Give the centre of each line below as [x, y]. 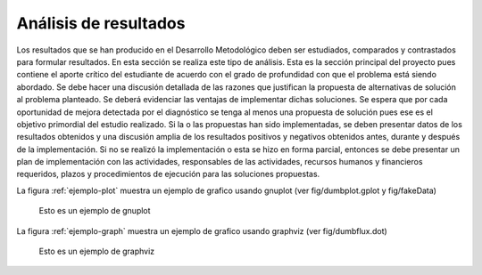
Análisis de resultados [101, 23]
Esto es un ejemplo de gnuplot [95, 211]
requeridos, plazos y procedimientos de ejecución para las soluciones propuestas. [168, 174]
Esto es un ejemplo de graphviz [97, 251]
